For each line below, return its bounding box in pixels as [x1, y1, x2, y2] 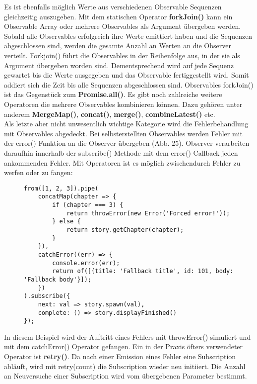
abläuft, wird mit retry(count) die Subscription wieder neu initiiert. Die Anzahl [4, 361, 246, 371]
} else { [52, 218, 81, 225]
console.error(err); [52, 259, 120, 267]
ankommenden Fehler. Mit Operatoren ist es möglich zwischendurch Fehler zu [4, 157, 241, 168]
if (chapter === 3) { [52, 201, 124, 208]
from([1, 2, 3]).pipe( [24, 185, 99, 192]
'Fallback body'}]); [24, 276, 92, 283]
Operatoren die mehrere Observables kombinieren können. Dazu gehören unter [4, 98, 243, 109]
